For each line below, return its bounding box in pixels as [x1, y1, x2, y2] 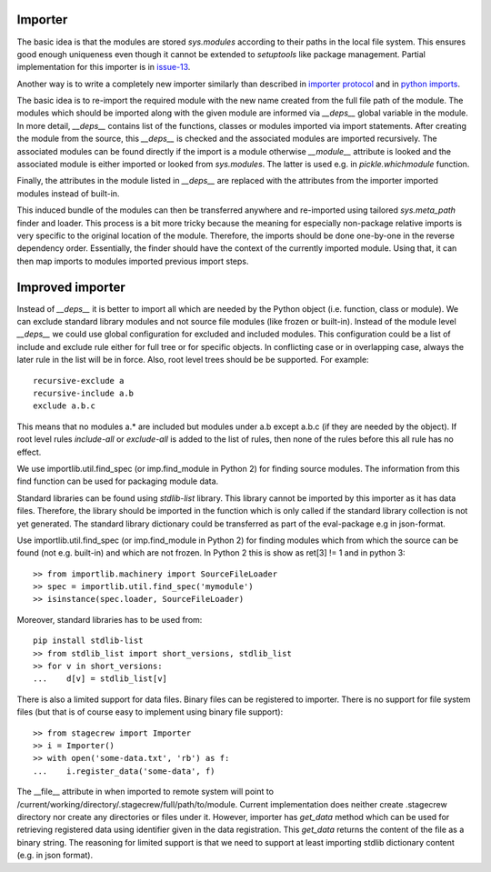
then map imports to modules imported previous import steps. [16, 256, 249, 266]
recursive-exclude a [33, 376, 125, 386]
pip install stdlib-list [33, 636, 144, 646]
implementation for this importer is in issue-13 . [16, 62, 191, 73]
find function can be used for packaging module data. [16, 476, 219, 486]
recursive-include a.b [33, 388, 135, 399]
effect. [16, 446, 42, 457]
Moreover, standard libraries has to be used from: [16, 614, 203, 625]
